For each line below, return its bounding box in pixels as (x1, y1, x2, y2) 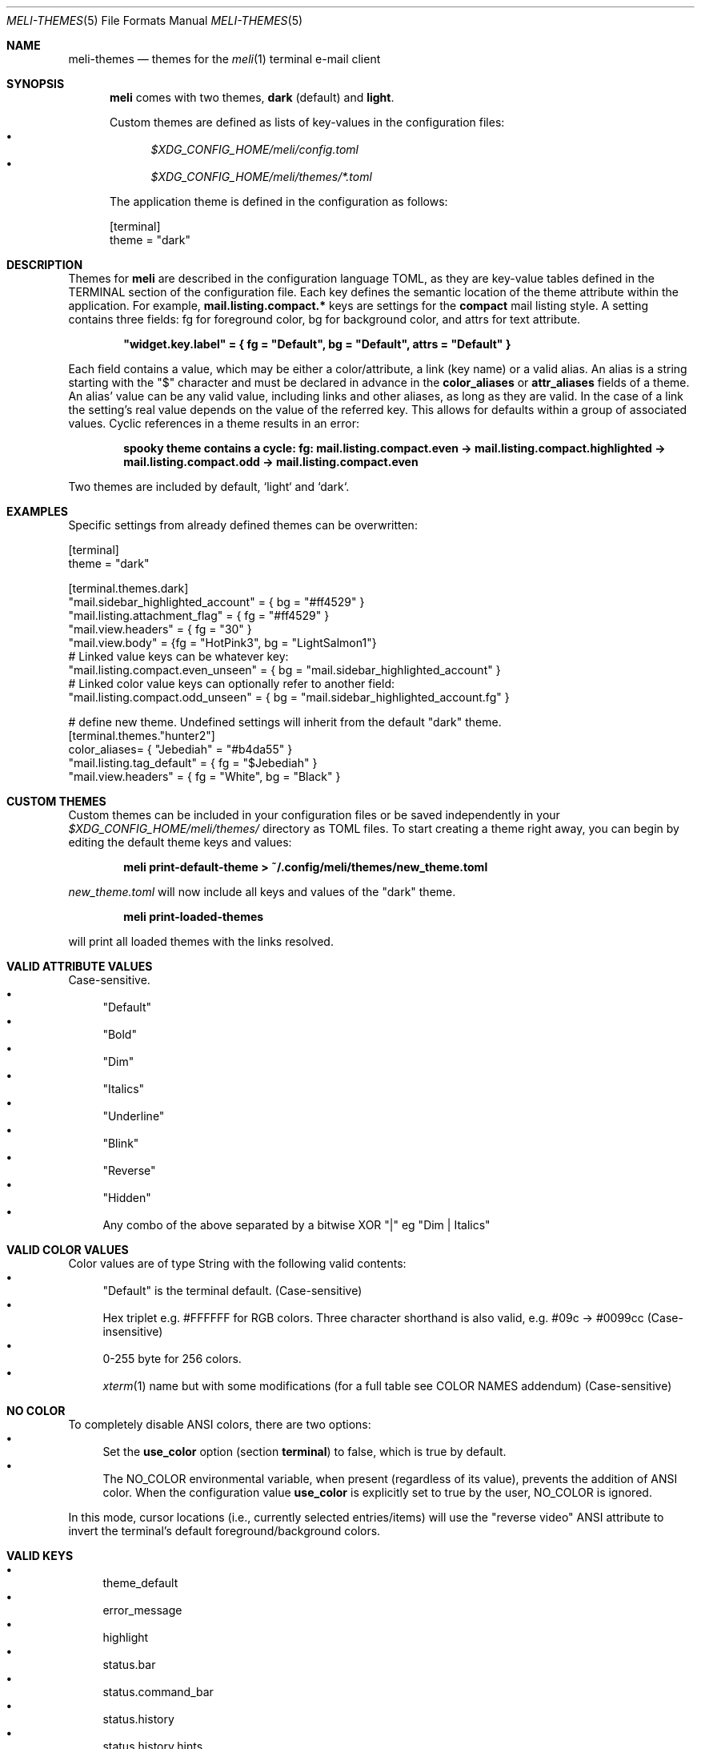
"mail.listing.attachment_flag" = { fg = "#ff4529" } (68, 609, 330, 622)
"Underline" (102, 1109, 165, 1123)
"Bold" (102, 1027, 137, 1041)
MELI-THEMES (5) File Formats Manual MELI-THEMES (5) (6, 14, 303, 27)
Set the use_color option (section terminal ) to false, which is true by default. (102, 1445, 507, 1458)
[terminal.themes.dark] (68, 581, 189, 595)
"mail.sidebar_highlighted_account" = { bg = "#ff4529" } (68, 595, 365, 609)
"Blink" (102, 1136, 139, 1150)
